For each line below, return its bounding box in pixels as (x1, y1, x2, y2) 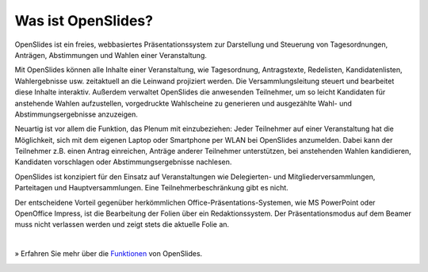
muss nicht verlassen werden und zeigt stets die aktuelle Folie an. (14, 220, 230, 229)
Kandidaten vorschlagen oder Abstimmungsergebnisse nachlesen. (14, 157, 232, 167)
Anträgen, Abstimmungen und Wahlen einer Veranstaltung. (14, 50, 208, 59)
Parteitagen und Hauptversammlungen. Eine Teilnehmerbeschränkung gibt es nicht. (14, 183, 289, 193)
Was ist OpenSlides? (14, 12, 154, 29)
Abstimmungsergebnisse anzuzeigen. (14, 109, 138, 119)
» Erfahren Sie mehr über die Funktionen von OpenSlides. (14, 249, 203, 259)
